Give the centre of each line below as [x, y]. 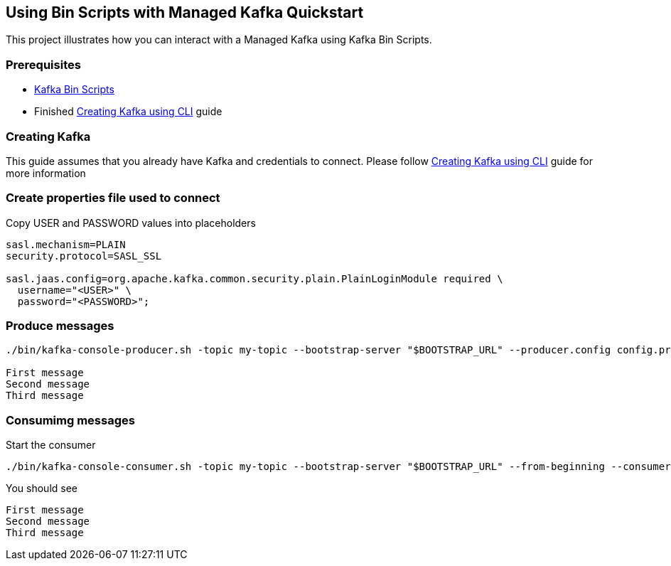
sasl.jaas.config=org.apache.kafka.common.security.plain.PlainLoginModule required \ [254, 278]
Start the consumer [51, 445]
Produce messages [60, 326]
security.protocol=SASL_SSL [84, 256]
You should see [42, 488]
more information [46, 173]
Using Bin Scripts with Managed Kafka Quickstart [185, 12]
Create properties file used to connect [113, 198]
